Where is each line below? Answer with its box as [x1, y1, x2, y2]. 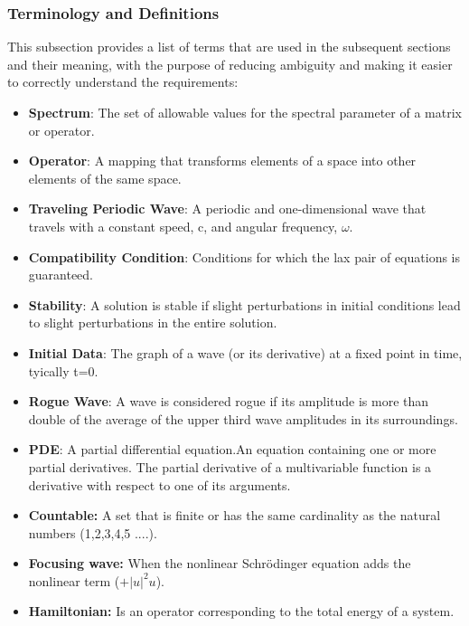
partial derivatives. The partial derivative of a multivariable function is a [28, 457, 432, 476]
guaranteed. [28, 265, 94, 284]
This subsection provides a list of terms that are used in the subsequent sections [7, 37, 451, 56]
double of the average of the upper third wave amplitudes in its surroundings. [28, 409, 458, 428]
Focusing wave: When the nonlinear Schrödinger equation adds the [28, 554, 411, 573]
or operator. [28, 120, 95, 139]
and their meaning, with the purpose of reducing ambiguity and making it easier [7, 54, 453, 73]
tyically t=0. [28, 361, 98, 380]
